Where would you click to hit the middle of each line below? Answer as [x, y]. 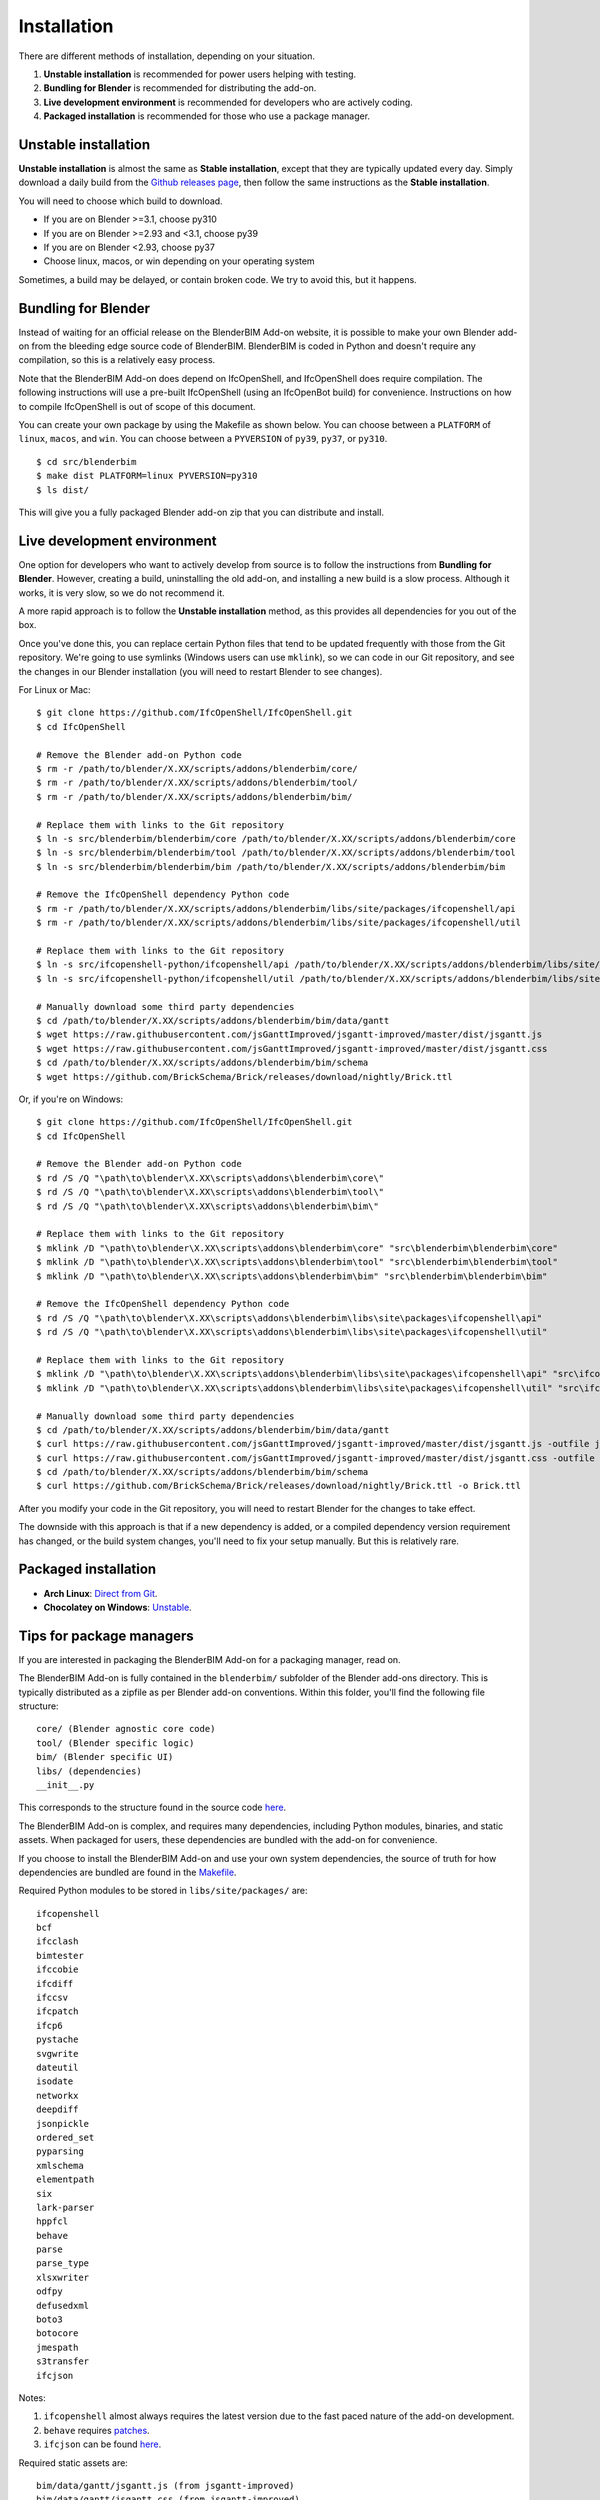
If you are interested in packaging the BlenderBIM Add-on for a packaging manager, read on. [209, 1659]
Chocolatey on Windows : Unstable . [117, 1607]
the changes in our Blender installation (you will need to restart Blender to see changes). [200, 671]
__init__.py [65, 1784]
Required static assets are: [73, 2462]
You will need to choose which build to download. [121, 201]
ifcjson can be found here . [102, 2444]
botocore [57, 2333]
